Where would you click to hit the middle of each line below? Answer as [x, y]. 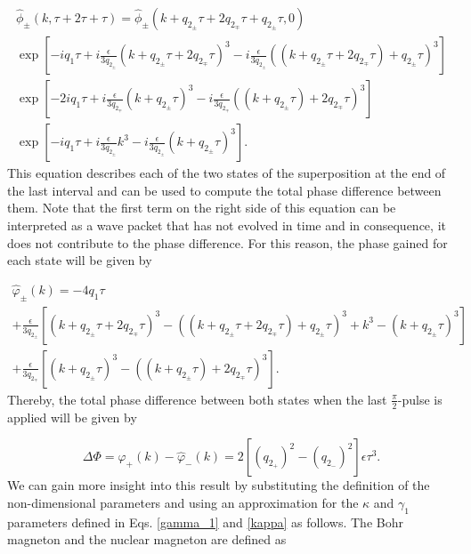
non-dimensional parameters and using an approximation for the [183, 502]
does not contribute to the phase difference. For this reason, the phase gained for [227, 242]
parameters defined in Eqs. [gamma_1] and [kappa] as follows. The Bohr [205, 522]
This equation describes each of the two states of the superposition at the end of [227, 173]
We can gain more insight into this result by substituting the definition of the [219, 485]
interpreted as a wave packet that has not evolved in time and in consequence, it [227, 225]
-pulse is [420, 399]
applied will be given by [72, 417]
